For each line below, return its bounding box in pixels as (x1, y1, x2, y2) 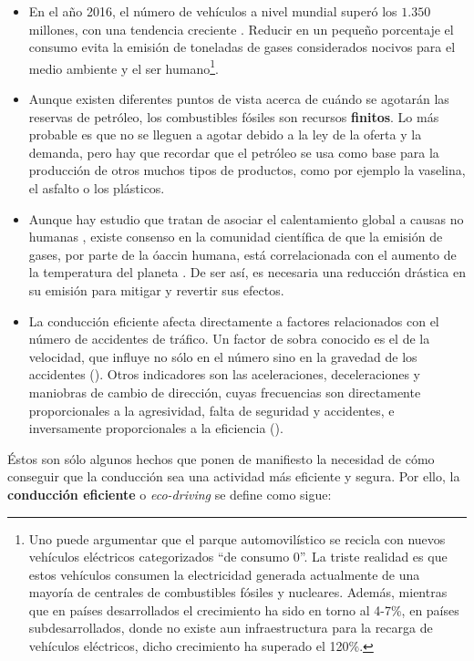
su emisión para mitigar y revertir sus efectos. (28, 280, 284, 299)
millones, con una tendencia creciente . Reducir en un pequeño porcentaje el (28, 19, 454, 38)
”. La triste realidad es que (299, 547, 448, 566)
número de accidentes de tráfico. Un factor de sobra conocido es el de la (28, 329, 430, 348)
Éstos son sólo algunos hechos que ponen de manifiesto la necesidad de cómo (7, 449, 435, 468)
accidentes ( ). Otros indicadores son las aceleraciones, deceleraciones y (28, 365, 420, 384)
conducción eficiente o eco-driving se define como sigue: (7, 484, 332, 503)
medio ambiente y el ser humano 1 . (28, 56, 219, 77)
